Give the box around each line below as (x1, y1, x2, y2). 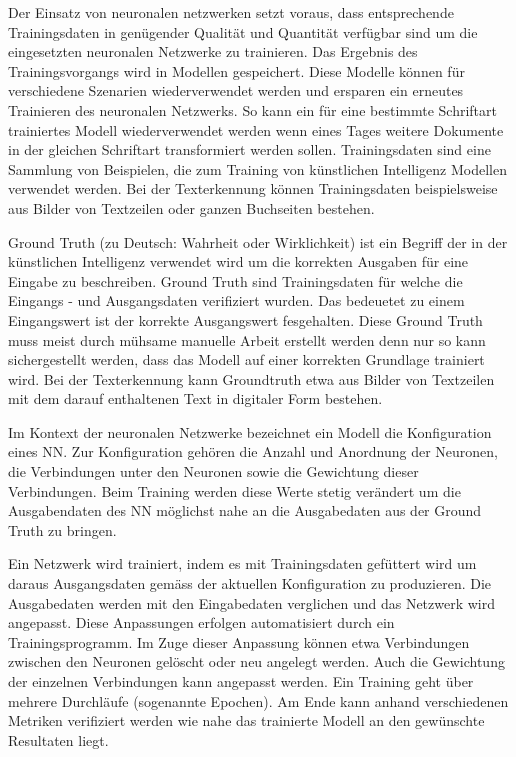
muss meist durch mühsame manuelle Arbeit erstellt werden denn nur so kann (8, 329, 486, 350)
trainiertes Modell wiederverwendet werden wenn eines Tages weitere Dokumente (8, 119, 504, 140)
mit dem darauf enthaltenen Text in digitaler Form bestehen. (8, 388, 383, 409)
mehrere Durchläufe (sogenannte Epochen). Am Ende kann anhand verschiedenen (8, 690, 509, 711)
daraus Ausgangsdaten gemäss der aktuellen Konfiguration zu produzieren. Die (8, 573, 492, 594)
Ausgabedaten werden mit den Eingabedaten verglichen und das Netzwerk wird (8, 592, 496, 613)
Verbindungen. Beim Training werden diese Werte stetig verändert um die (8, 480, 461, 501)
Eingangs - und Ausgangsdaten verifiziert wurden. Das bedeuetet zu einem (8, 290, 465, 311)
